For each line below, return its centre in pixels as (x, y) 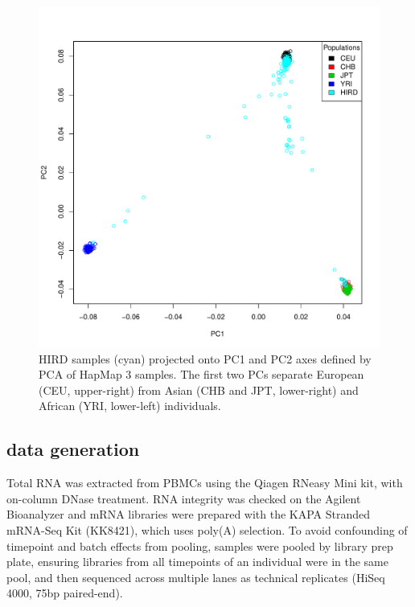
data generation (73, 449)
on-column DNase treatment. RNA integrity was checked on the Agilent (184, 498)
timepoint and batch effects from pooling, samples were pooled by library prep (200, 545)
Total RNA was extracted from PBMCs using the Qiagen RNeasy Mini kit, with (205, 483)
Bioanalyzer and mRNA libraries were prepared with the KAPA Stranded (189, 514)
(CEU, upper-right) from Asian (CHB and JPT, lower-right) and (199, 390)
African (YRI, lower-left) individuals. (130, 406)
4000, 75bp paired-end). (65, 593)
